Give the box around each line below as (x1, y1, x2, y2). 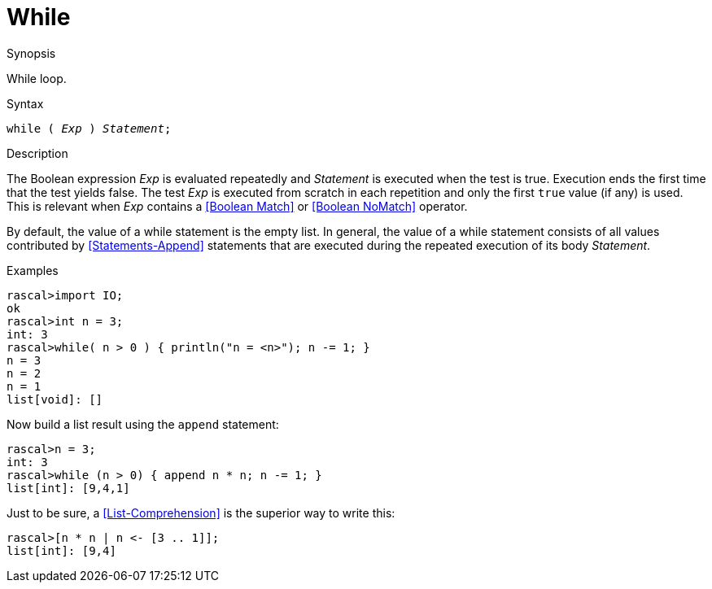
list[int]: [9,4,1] (7, 481, 130, 495)
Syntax (7, 96, 44, 111)
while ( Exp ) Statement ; (7, 121, 172, 135)
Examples (7, 263, 59, 277)
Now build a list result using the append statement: (7, 417, 279, 431)
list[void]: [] (7, 392, 103, 406)
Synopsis (7, 46, 56, 60)
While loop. (7, 71, 67, 85)
